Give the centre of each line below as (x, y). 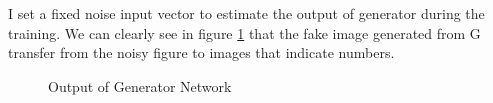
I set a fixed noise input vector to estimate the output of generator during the (246, 13)
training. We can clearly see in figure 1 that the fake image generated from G (244, 32)
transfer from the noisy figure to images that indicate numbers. (201, 52)
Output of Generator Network (140, 85)
